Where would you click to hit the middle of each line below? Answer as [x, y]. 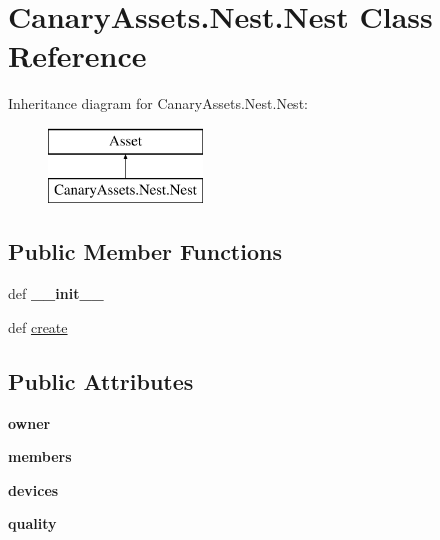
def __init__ [56, 293]
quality [32, 523]
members [40, 456]
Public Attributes [101, 380]
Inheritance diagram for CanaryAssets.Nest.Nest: [158, 103]
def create [38, 326]
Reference [77, 55]
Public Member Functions [145, 251]
